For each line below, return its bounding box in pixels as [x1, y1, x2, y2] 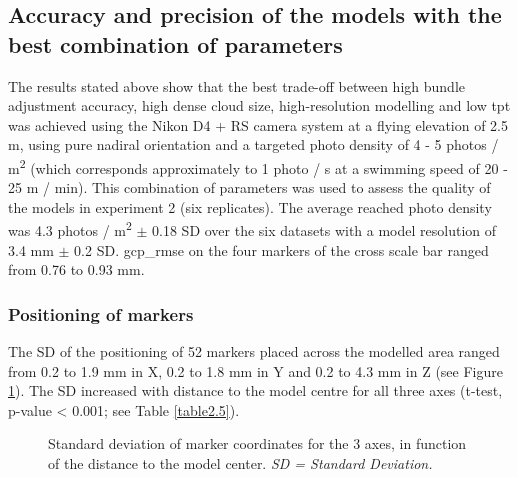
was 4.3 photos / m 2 [8, 217, 132, 241]
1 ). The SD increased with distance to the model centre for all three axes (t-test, [8, 380, 503, 401]
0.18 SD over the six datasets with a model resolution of [152, 220, 497, 241]
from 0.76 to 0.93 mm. [8, 259, 145, 280]
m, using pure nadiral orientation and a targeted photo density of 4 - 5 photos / [8, 134, 499, 155]
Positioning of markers [8, 301, 194, 326]
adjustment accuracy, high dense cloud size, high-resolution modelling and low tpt [8, 95, 511, 116]
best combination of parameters [8, 28, 343, 59]
